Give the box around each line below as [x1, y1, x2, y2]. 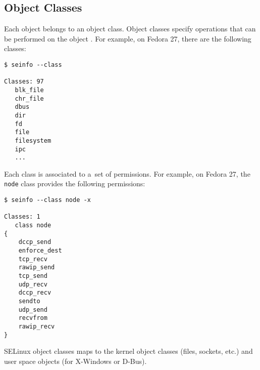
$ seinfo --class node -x [4, 196, 91, 204]
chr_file [15, 95, 44, 102]
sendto [18, 297, 40, 305]
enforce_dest [18, 247, 62, 255]
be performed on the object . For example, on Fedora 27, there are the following [4, 33, 251, 44]
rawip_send [18, 264, 55, 271]
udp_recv [18, 280, 47, 288]
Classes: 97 [4, 78, 44, 86]
